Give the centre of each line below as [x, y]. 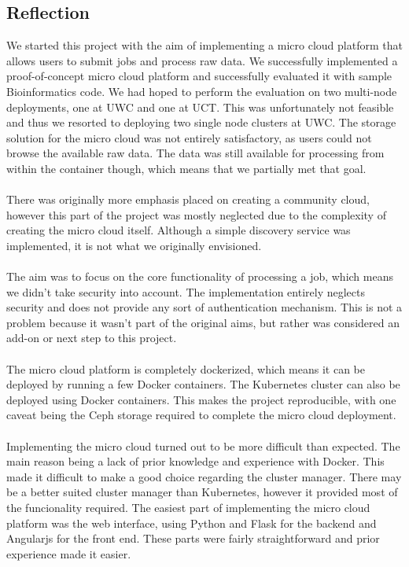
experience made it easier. [69, 553]
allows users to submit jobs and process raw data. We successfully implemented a [202, 60]
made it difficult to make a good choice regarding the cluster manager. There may [204, 476]
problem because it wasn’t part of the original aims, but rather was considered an [203, 322]
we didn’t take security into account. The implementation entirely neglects [186, 291]
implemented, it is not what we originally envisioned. [134, 245]
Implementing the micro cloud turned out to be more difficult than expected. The [203, 445]
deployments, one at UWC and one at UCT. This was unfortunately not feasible [200, 107]
